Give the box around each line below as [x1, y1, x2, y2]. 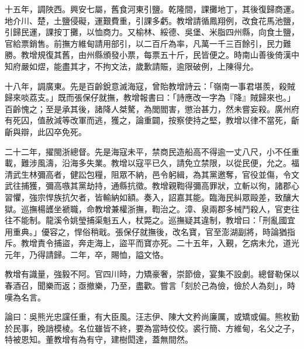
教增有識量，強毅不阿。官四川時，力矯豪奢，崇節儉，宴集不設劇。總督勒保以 [5, 268, 299, 280]
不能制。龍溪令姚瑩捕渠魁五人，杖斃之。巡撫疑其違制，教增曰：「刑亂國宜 [12, 214, 295, 226]
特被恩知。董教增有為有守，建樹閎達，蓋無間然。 [5, 333, 193, 345]
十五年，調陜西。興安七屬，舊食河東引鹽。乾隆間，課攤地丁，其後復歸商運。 [5, 3, 299, 15]
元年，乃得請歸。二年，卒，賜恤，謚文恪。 [5, 248, 168, 260]
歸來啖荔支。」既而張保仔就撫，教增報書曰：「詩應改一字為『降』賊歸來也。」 [5, 91, 295, 103]
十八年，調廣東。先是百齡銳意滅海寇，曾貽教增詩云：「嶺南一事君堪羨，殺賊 [5, 80, 295, 92]
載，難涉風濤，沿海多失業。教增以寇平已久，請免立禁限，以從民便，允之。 [5, 157, 291, 169]
